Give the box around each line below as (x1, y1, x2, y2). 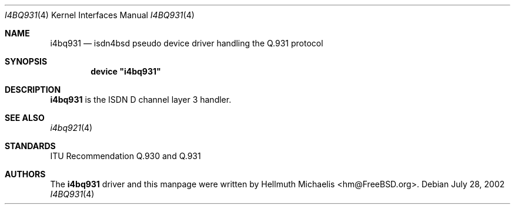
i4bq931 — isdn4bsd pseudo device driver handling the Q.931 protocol (50, 38, 323, 48)
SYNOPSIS (5, 56, 48, 66)
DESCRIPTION (5, 85, 61, 95)
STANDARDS (5, 141, 56, 151)
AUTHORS (5, 169, 46, 179)
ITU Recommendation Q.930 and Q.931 (50, 151, 201, 161)
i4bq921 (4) (50, 123, 93, 133)
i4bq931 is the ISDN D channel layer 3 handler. (50, 95, 232, 105)
